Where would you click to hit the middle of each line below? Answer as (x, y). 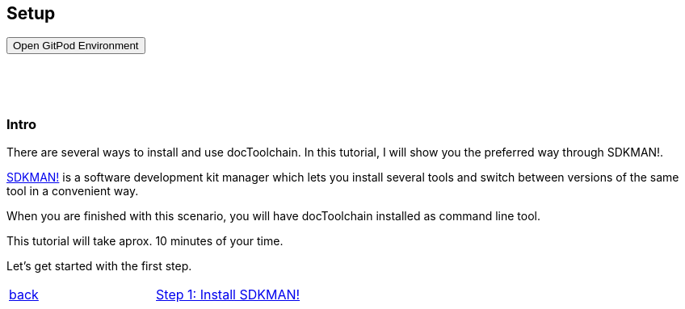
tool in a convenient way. (73, 191)
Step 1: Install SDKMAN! (228, 295)
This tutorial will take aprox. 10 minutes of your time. (145, 241)
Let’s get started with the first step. (99, 266)
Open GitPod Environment (76, 46)
